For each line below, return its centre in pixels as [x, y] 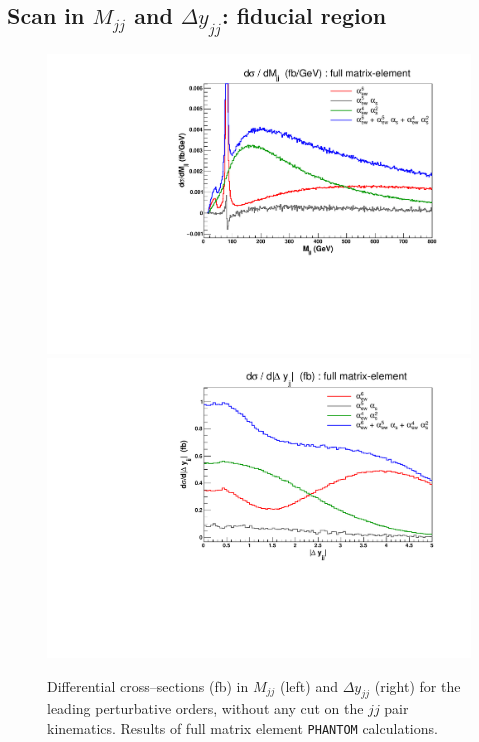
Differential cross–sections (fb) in [148, 685]
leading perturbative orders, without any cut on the [205, 708]
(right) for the [417, 685]
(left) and [309, 685]
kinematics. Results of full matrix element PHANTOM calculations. [242, 727]
